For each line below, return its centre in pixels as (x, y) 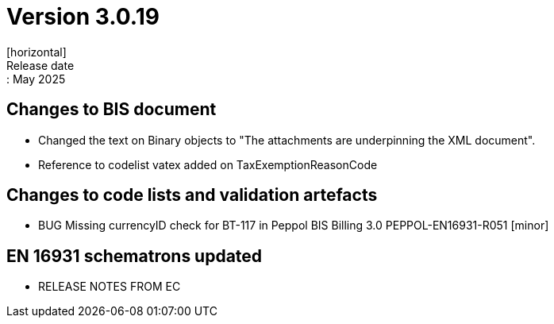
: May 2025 (36, 79)
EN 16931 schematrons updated (135, 256)
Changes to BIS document (112, 110)
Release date (40, 65)
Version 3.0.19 (83, 17)
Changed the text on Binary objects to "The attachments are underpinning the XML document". (287, 140)
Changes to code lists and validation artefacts (192, 195)
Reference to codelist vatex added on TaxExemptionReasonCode (208, 164)
